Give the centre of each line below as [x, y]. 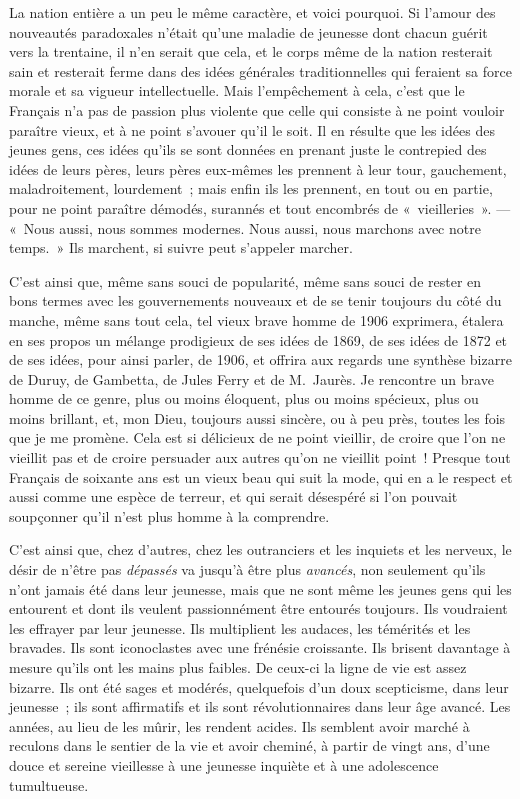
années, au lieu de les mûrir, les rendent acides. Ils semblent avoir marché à [239, 725]
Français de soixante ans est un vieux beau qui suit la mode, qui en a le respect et [261, 476]
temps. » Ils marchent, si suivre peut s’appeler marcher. [181, 247]
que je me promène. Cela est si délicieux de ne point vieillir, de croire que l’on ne [257, 437]
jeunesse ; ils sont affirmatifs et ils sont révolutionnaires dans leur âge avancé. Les [260, 706]
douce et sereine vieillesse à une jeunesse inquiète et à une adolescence [224, 764]
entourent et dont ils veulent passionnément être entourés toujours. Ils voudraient [258, 608]
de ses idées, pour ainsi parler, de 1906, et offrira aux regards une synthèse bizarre [260, 359]
